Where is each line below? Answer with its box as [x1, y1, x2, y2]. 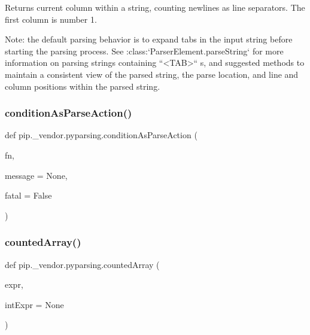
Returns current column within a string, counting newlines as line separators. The [5, 1, 305, 13]
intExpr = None [5, 298, 64, 310]
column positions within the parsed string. [5, 80, 160, 92]
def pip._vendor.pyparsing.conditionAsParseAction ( [5, 129, 197, 141]
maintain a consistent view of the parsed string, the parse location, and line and [5, 68, 299, 80]
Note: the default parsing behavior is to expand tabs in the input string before [5, 33, 293, 45]
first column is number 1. [5, 13, 97, 25]
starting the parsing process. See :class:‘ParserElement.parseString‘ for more [5, 44, 284, 57]
